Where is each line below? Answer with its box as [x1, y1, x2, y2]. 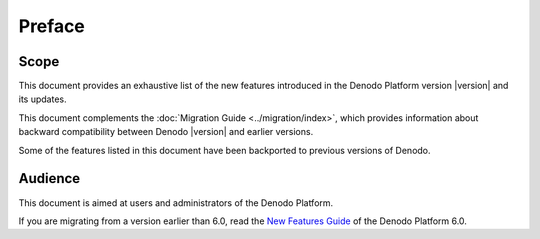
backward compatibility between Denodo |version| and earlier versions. [18, 126, 314, 138]
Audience [18, 170, 81, 187]
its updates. [18, 93, 67, 105]
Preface [18, 15, 85, 37]
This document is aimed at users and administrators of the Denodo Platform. [18, 196, 334, 209]
